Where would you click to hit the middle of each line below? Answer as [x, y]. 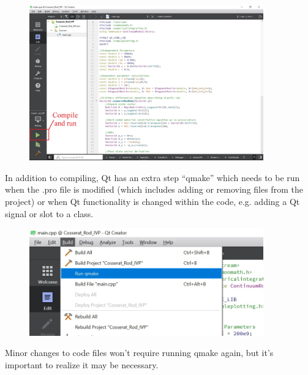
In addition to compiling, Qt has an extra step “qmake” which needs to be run [152, 177]
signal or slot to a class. [49, 213]
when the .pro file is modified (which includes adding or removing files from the [154, 189]
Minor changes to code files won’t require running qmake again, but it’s [139, 353]
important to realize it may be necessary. [82, 364]
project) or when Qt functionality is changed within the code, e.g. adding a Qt [152, 201]
